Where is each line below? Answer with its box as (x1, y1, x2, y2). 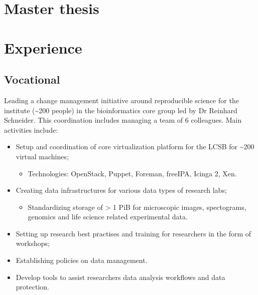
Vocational (4, 72, 60, 87)
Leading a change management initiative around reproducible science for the (4, 95, 239, 105)
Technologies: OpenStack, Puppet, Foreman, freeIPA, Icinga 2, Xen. (28, 168, 237, 178)
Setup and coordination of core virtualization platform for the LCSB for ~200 (16, 141, 254, 152)
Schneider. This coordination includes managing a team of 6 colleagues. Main (4, 115, 242, 125)
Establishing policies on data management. (16, 255, 148, 265)
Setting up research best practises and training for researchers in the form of (16, 228, 251, 238)
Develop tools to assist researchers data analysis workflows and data (16, 271, 225, 282)
